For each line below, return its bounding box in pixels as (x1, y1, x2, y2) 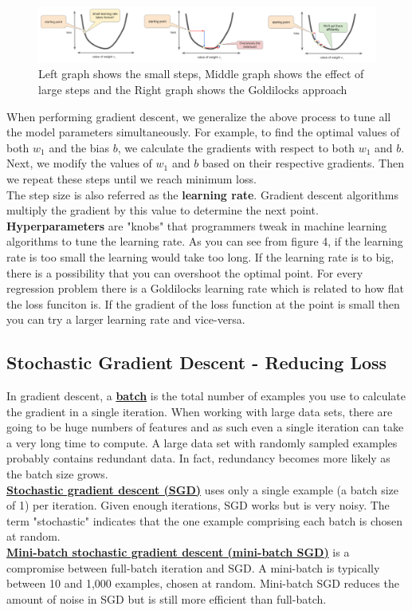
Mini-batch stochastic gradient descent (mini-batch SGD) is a (6, 544, 350, 561)
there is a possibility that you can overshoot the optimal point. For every (6, 264, 363, 281)
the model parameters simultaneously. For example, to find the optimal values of (6, 124, 400, 140)
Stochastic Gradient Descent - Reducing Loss (6, 350, 387, 375)
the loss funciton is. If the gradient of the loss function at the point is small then (6, 295, 400, 312)
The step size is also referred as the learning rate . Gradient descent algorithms (6, 186, 398, 203)
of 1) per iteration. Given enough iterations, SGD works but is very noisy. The (6, 497, 390, 514)
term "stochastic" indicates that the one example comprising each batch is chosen (6, 512, 403, 529)
